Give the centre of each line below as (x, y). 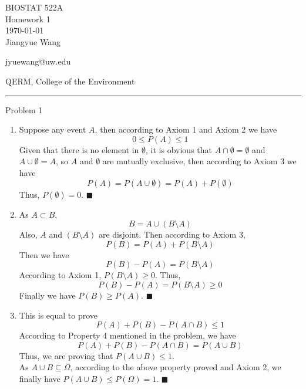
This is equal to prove (58, 315)
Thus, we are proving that (66, 355)
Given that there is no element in (79, 149)
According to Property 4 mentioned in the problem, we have (127, 335)
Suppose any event (53, 129)
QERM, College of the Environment (70, 81)
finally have (40, 378)
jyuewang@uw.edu (38, 61)
